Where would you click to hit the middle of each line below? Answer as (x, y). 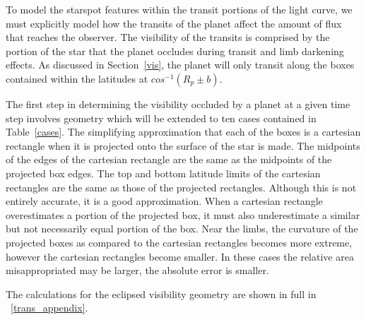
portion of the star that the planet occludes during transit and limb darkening (175, 51)
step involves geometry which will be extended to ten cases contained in (161, 118)
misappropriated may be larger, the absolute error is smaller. (137, 270)
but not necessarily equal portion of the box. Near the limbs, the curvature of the (182, 229)
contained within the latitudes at (77, 78)
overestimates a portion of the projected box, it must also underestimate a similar (183, 214)
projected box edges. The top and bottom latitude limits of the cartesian (163, 173)
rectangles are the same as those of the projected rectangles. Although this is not (181, 187)
